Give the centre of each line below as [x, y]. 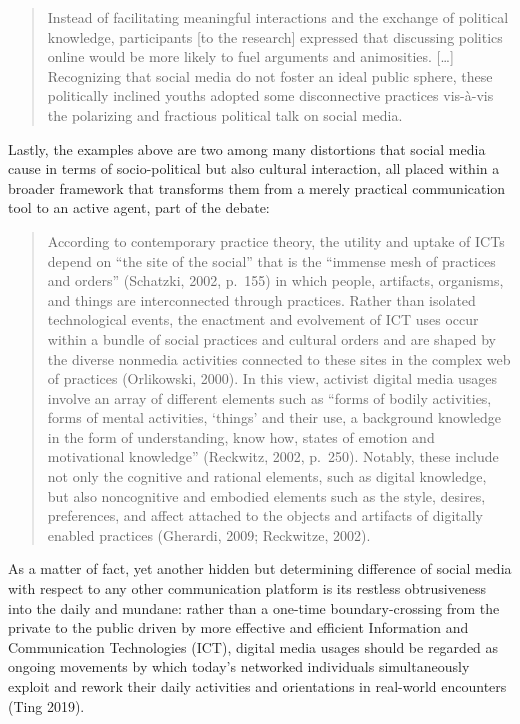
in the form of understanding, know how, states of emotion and [241, 436]
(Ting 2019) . [46, 705]
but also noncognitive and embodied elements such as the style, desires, [266, 495]
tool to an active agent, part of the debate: [139, 207]
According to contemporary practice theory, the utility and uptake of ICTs [276, 240]
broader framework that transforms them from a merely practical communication [257, 187]
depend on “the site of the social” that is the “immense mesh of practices [271, 260]
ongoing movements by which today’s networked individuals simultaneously [239, 666]
